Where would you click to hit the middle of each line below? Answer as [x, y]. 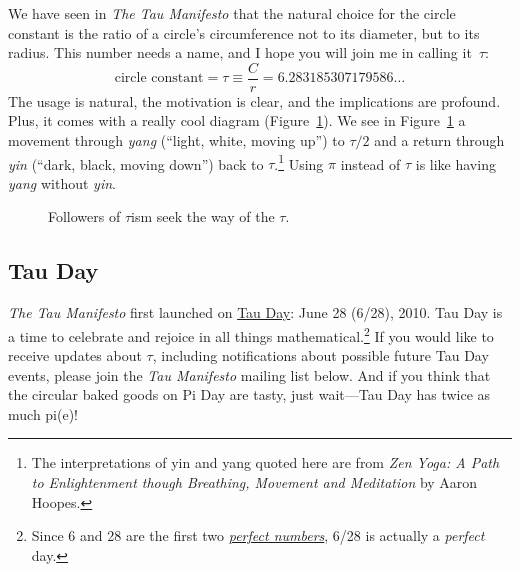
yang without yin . [62, 182]
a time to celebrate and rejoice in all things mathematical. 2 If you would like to [251, 334]
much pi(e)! [43, 413]
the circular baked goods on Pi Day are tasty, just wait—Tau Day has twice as [249, 394]
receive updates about [75, 355]
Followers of [84, 216]
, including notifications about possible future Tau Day [320, 355]
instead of [370, 163]
